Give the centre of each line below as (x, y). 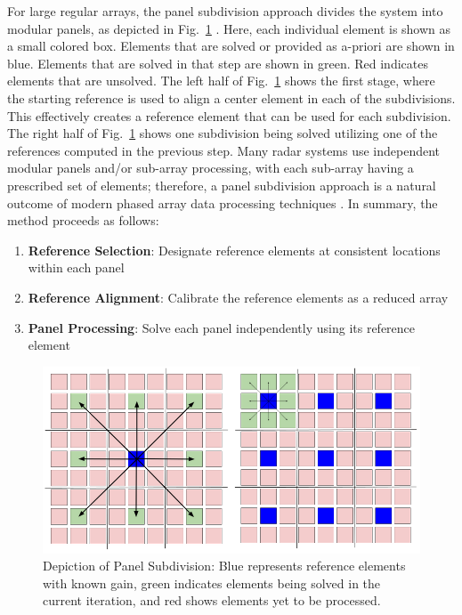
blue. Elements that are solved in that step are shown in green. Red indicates (218, 63)
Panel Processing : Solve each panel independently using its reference (222, 327)
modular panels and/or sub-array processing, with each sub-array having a (211, 168)
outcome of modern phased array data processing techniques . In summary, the (223, 202)
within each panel (76, 267)
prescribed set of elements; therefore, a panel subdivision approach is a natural (222, 185)
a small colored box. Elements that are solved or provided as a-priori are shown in (231, 46)
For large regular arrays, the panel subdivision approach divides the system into (225, 11)
